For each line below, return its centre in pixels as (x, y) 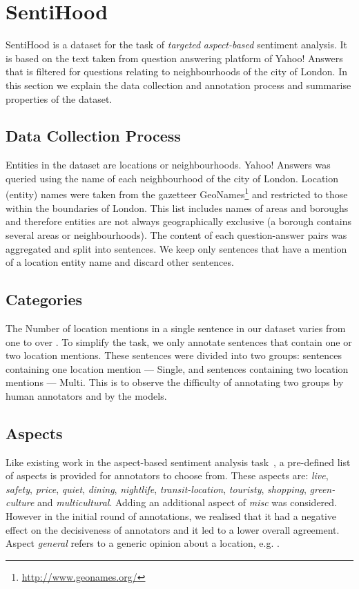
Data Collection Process (93, 136)
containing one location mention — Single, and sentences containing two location (177, 368)
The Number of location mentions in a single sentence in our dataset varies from (176, 328)
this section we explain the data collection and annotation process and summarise (178, 85)
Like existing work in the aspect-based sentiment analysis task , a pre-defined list (178, 462)
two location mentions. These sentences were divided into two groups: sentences (174, 355)
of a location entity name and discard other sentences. (120, 262)
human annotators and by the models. (86, 395)
